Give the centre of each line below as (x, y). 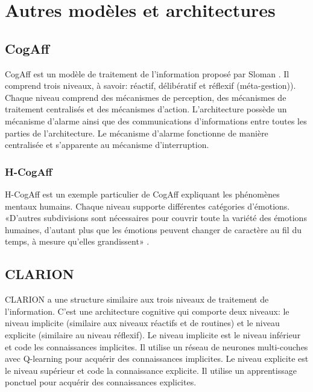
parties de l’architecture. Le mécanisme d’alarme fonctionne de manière (137, 133)
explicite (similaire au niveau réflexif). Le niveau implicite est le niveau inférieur (153, 334)
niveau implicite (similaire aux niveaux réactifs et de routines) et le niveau (142, 323)
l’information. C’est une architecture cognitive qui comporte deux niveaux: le (147, 311)
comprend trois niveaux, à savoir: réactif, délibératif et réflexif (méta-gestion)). (150, 85)
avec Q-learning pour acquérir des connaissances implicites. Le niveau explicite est (157, 358)
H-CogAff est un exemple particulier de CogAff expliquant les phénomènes (142, 194)
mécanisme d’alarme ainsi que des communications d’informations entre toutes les (156, 120)
